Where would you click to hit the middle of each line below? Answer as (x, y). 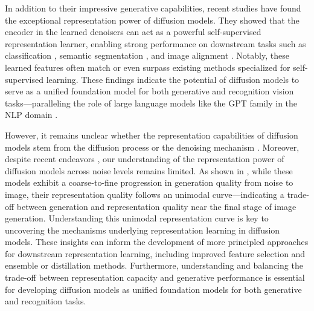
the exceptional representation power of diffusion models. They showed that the (152, 20)
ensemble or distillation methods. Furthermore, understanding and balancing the (154, 265)
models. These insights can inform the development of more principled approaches (157, 242)
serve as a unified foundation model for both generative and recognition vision (149, 91)
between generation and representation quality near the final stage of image (156, 206)
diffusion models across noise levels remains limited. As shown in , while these (149, 170)
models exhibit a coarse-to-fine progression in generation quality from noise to (149, 182)
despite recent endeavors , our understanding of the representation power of (145, 159)
